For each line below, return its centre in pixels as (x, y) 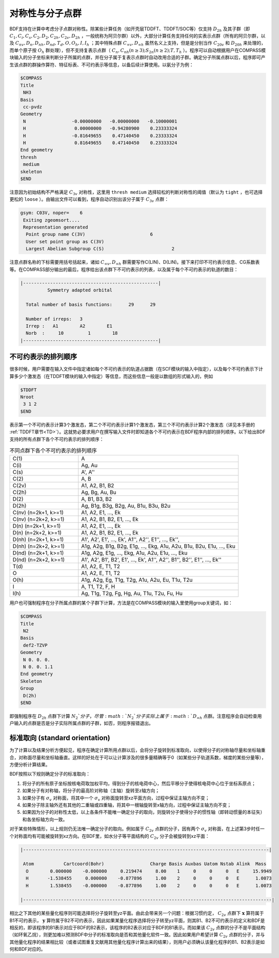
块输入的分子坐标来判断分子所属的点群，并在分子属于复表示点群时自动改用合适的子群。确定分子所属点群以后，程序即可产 (137, 58)
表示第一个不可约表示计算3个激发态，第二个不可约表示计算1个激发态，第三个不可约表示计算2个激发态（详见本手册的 (132, 425)
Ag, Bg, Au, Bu (99, 492)
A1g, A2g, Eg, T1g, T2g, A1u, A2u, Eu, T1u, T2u (137, 580)
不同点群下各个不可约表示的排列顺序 (53, 451)
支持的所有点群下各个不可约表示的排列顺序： (57, 439)
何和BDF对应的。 (27, 949)
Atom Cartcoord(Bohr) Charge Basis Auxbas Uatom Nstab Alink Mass (145, 864)
